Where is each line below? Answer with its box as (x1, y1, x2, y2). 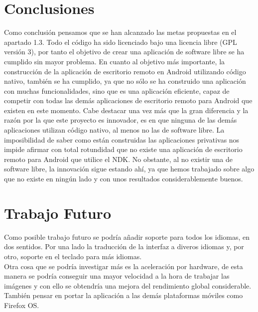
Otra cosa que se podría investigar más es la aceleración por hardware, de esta (4, 261, 243, 271)
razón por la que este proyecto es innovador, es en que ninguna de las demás (4, 115, 237, 125)
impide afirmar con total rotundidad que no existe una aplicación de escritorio (4, 144, 243, 155)
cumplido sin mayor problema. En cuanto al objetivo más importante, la (4, 56, 225, 66)
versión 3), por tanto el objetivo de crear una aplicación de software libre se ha (4, 46, 245, 57)
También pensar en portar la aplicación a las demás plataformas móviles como (4, 290, 243, 301)
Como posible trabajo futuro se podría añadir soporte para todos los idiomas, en (4, 231, 250, 242)
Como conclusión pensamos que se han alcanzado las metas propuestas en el (4, 27, 237, 37)
